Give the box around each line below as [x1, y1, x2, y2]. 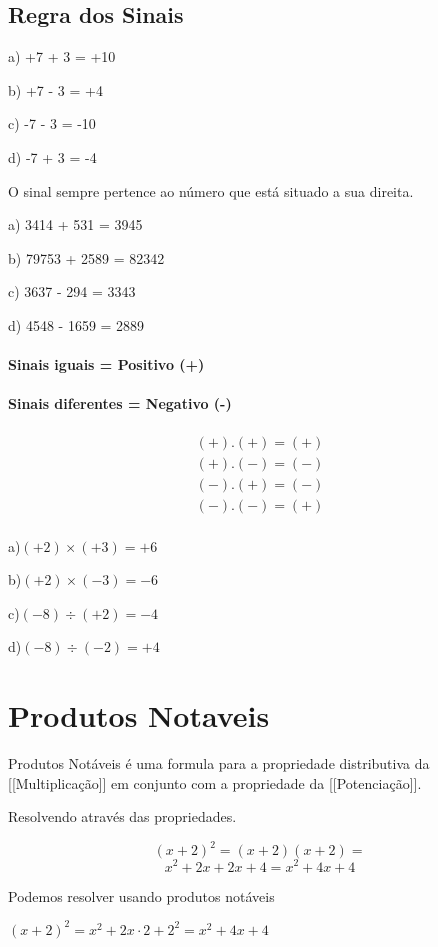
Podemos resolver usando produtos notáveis [8, 885, 275, 906]
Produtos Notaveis [8, 695, 270, 736]
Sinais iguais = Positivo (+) [8, 354, 205, 375]
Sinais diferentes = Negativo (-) [8, 393, 232, 414]
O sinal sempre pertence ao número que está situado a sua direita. [8, 180, 414, 201]
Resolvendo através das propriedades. [8, 806, 237, 827]
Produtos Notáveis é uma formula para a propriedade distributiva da [8, 753, 430, 774]
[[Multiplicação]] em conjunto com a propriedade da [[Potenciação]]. [8, 772, 422, 793]
